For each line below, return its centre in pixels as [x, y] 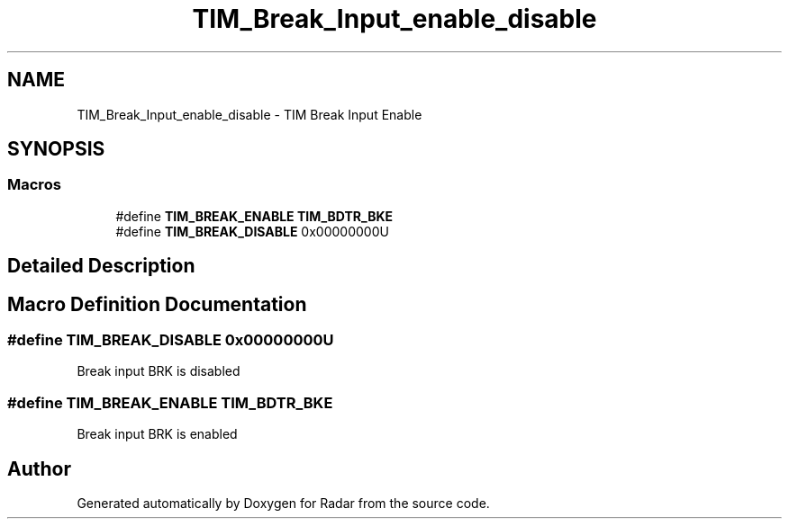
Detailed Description [101, 266]
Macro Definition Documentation [157, 304]
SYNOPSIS [56, 149]
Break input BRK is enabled [157, 434]
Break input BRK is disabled [159, 371]
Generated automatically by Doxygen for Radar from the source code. [283, 504]
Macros [34, 185]
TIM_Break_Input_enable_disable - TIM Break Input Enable [249, 114]
